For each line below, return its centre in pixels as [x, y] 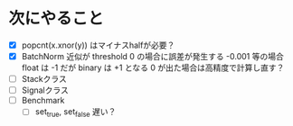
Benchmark [43, 101]
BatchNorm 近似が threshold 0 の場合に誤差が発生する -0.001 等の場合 [152, 56]
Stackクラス [44, 79]
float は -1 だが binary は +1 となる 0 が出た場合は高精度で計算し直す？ [153, 67]
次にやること [57, 18]
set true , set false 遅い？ [76, 113]
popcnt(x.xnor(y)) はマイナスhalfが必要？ [98, 45]
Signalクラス [45, 90]
